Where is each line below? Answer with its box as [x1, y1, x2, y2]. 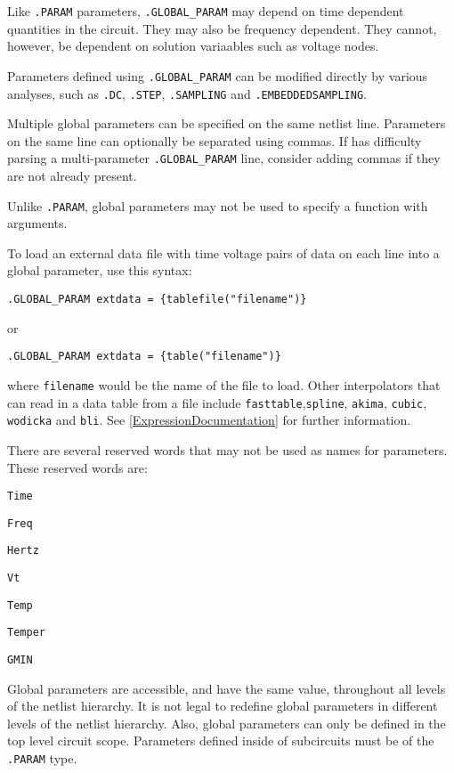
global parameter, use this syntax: [7, 261, 192, 280]
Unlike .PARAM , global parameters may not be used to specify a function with [7, 196, 428, 215]
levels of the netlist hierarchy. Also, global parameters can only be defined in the [7, 713, 446, 732]
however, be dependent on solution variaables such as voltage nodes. [7, 37, 379, 55]
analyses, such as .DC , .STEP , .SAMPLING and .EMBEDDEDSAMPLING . [7, 84, 367, 102]
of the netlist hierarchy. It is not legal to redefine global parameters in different [7, 696, 438, 715]
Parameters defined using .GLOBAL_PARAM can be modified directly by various [7, 66, 428, 85]
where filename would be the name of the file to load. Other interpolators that [7, 375, 441, 394]
